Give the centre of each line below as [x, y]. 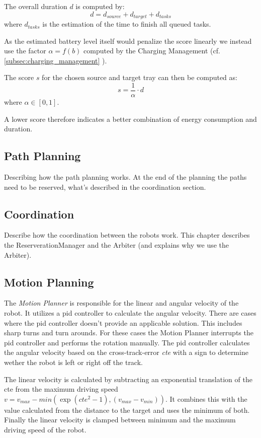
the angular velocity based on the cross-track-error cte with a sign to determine [126, 352]
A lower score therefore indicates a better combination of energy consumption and [130, 119]
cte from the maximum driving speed [61, 389]
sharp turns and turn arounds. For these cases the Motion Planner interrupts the [129, 333]
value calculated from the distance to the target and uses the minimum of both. [127, 410]
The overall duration [36, 6]
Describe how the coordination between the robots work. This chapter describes [127, 235]
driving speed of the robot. [45, 429]
